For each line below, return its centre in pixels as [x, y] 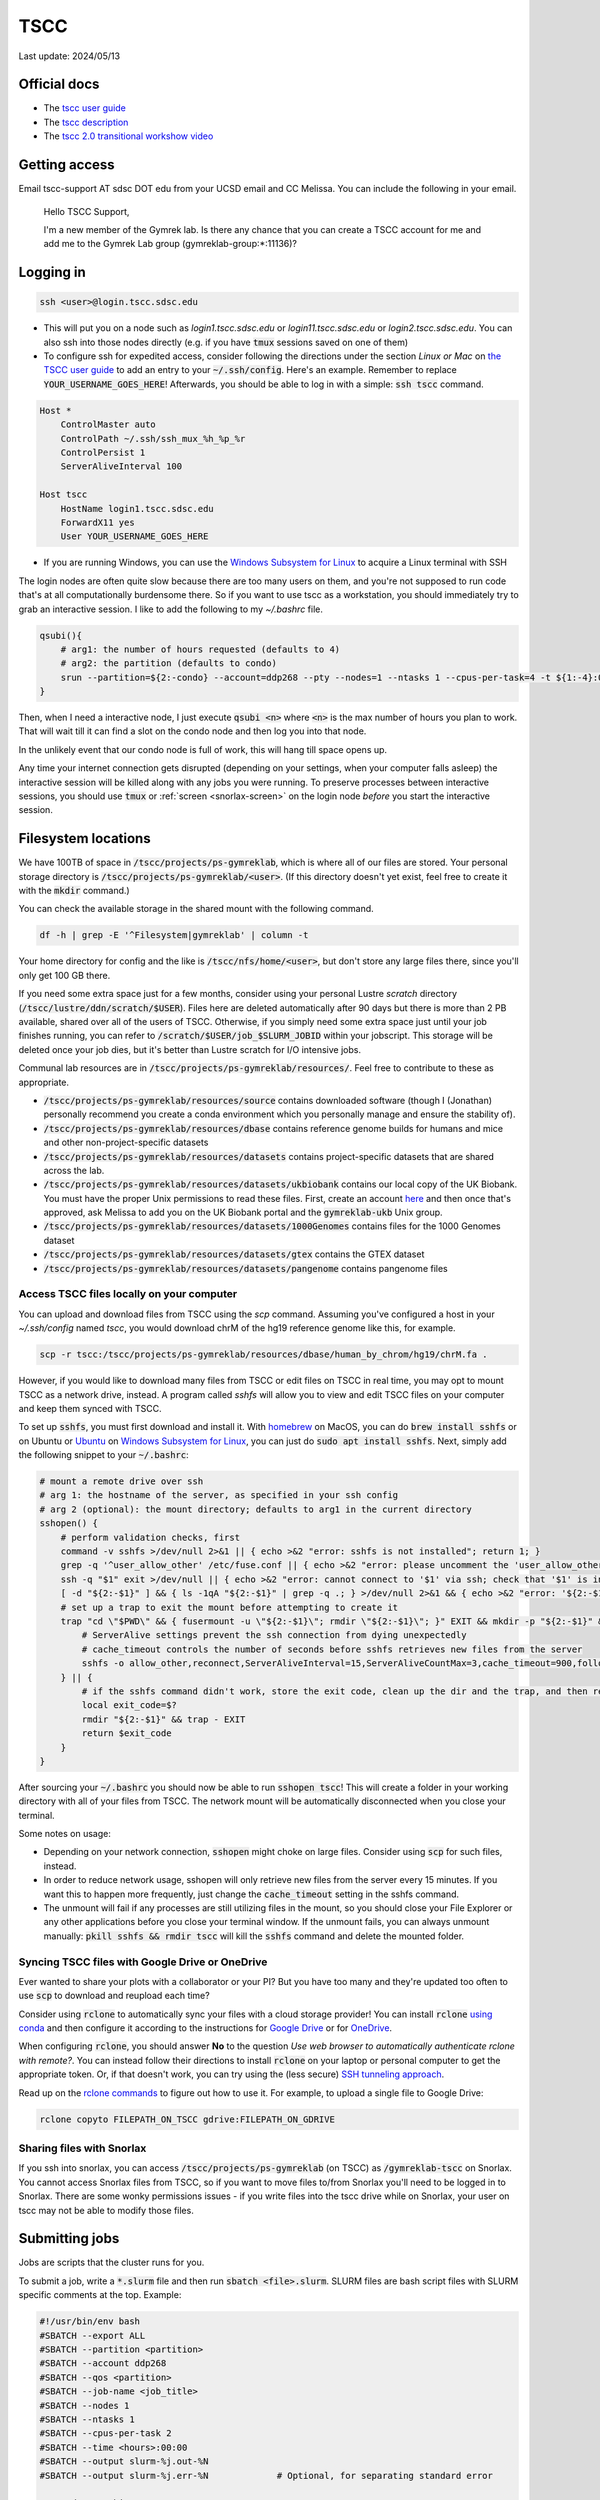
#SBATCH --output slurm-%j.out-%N [124, 2461]
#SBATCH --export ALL [92, 2335]
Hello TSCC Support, [86, 211]
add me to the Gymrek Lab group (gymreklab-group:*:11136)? [170, 244]
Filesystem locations [84, 838]
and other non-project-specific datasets [126, 1142]
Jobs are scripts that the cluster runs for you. [111, 2262]
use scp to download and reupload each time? [114, 1996]
